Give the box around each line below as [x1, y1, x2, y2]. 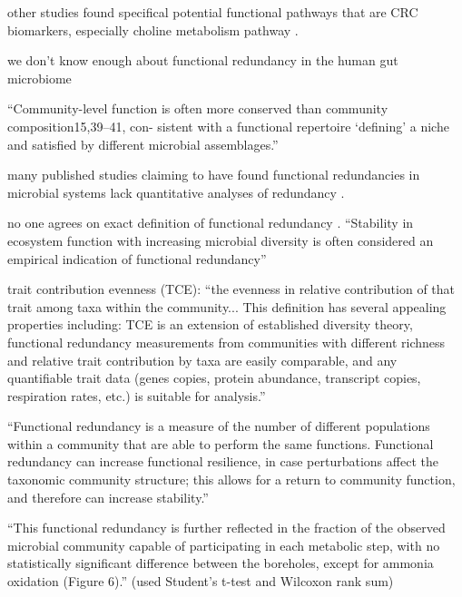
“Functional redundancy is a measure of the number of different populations [7, 416, 430, 436]
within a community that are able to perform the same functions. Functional [7, 434, 434, 453]
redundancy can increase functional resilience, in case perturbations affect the [7, 452, 438, 471]
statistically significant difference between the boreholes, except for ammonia [7, 553, 434, 573]
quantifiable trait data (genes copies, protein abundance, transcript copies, [7, 368, 421, 387]
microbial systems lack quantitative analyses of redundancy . [7, 182, 345, 201]
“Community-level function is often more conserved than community [7, 99, 388, 118]
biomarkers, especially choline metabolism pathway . [7, 20, 299, 39]
